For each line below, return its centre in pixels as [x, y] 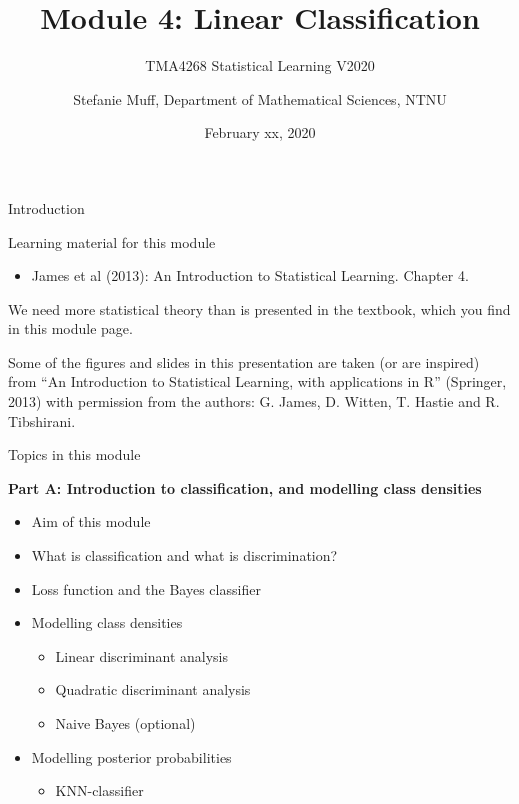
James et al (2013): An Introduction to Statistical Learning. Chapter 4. [250, 275]
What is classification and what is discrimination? [184, 555]
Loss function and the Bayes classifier [146, 588]
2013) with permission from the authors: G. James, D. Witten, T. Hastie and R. [254, 401]
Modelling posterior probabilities [131, 756]
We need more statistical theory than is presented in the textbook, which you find [259, 308]
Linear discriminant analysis [142, 655]
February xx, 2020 [260, 132]
